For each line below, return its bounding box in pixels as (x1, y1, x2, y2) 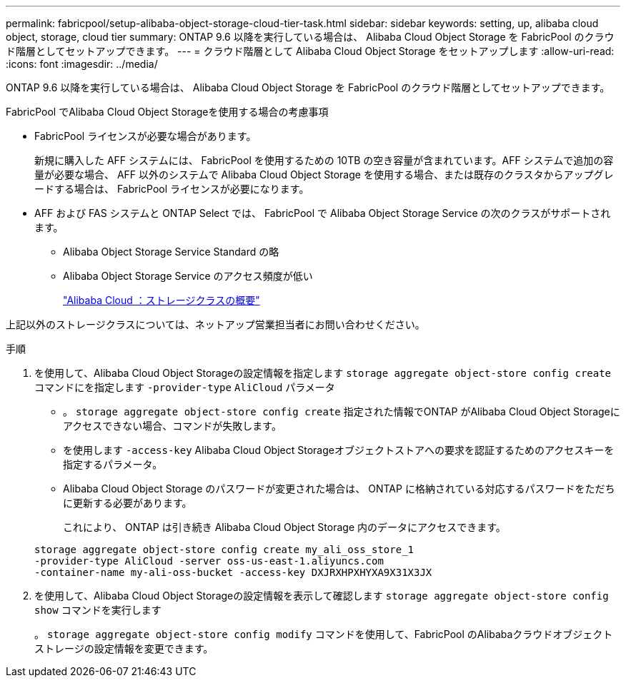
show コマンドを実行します (34, 604, 162, 616)
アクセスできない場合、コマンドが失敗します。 (63, 420, 282, 432)
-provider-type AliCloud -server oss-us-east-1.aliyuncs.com (34, 555, 384, 567)
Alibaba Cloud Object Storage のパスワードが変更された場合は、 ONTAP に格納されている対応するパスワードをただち (63, 482, 615, 495)
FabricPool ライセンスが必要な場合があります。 (34, 130, 257, 142)
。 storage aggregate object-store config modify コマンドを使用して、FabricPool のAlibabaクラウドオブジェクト (34, 628, 613, 640)
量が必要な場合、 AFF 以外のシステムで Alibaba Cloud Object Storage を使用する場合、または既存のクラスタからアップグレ (34, 168, 614, 181)
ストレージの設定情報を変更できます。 (34, 642, 214, 654)
